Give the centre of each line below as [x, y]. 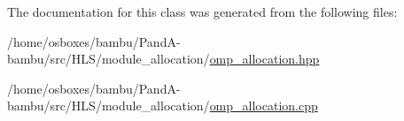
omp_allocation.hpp [264, 59]
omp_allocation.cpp [264, 106]
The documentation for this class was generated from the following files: [202, 11]
